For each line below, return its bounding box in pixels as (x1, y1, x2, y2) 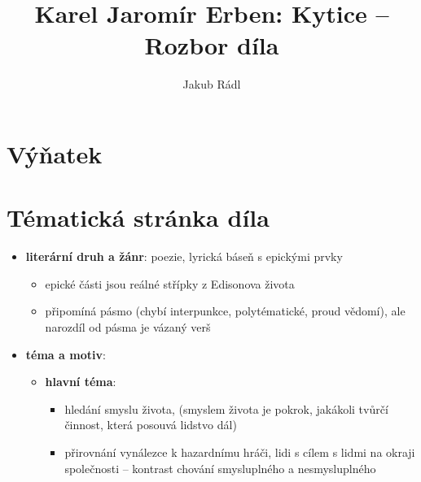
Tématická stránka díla (7, 201, 270, 234)
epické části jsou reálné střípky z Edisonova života (45, 275, 295, 292)
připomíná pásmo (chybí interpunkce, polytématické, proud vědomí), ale (45, 302, 406, 319)
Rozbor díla (144, 28, 279, 62)
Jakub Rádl (182, 76, 241, 93)
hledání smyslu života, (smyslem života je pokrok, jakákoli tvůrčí (64, 400, 388, 417)
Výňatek (7, 137, 103, 170)
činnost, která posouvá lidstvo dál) (64, 416, 237, 433)
